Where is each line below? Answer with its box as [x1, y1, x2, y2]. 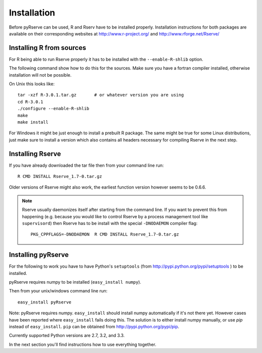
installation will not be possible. [9, 72, 72, 78]
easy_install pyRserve [17, 299, 72, 305]
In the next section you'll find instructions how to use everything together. [9, 341, 156, 347]
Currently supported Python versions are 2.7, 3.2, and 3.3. [9, 333, 125, 338]
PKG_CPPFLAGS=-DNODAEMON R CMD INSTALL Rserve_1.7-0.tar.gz [31, 232, 179, 237]
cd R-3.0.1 [17, 99, 44, 104]
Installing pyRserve [9, 251, 69, 259]
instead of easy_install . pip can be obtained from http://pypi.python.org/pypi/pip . [9, 324, 180, 330]
